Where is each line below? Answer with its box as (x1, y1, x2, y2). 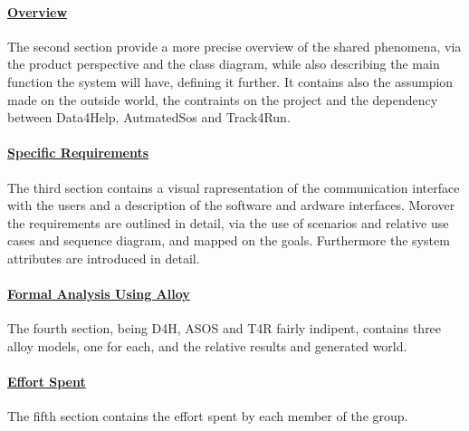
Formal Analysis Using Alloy (7, 284, 190, 303)
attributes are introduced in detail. (7, 248, 200, 267)
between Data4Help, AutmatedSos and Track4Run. (7, 108, 291, 127)
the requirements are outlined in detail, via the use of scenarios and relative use (7, 213, 449, 232)
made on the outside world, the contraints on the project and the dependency (7, 90, 438, 109)
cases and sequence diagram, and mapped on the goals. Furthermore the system (7, 231, 450, 250)
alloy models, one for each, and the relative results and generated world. (7, 336, 407, 355)
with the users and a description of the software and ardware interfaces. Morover (7, 196, 455, 215)
